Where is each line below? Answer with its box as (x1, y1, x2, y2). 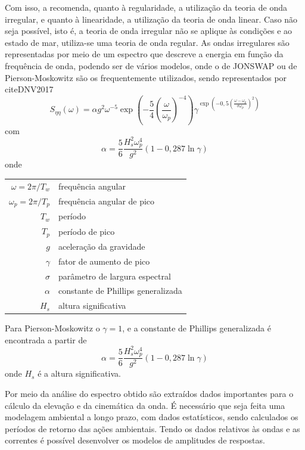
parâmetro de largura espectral (58, 269, 171, 282)
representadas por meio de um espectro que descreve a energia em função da (5, 48, 284, 60)
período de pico (58, 225, 115, 237)
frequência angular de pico (58, 195, 155, 207)
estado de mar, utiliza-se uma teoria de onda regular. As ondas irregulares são (5, 36, 290, 48)
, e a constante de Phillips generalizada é (122, 322, 271, 334)
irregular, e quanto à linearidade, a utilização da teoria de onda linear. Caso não (5, 13, 298, 25)
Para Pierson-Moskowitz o (5, 322, 100, 334)
